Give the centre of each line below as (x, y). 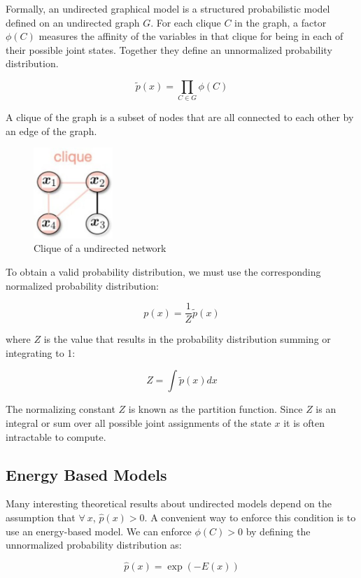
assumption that (41, 517)
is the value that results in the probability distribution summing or (187, 339)
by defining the (278, 531)
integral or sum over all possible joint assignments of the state (139, 423)
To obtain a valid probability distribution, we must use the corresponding (163, 272)
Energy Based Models (86, 474)
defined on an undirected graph (73, 22)
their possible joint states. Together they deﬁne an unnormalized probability (169, 49)
